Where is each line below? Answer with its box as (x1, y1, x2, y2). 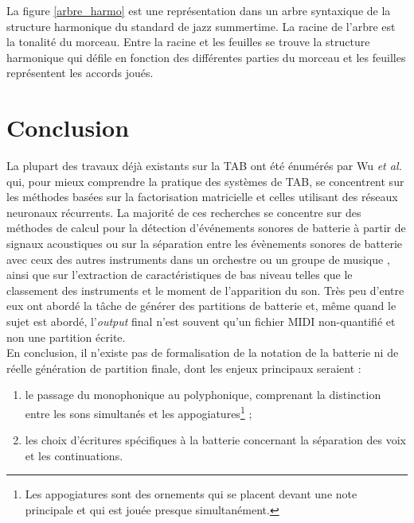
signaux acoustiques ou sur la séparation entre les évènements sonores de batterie (6, 235, 403, 252)
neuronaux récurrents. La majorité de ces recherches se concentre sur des (6, 203, 361, 220)
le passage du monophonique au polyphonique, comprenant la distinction (25, 386, 381, 403)
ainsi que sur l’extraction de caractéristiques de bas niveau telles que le (6, 266, 353, 283)
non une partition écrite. (6, 328, 126, 345)
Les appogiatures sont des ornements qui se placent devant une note (25, 486, 357, 502)
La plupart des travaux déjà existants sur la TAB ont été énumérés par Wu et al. (6, 157, 402, 174)
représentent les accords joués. (6, 64, 154, 81)
